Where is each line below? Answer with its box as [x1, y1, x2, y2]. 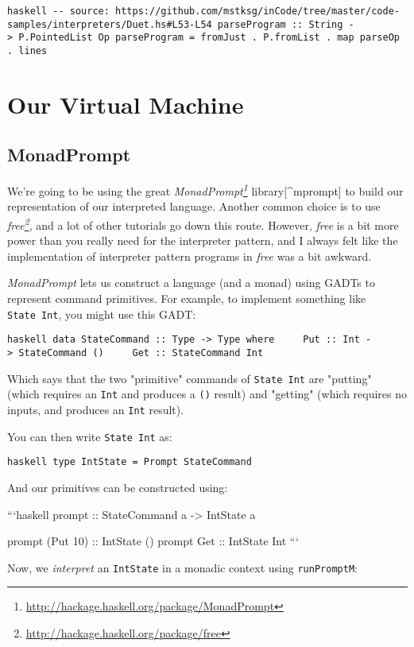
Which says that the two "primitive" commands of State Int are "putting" [7, 370, 372, 386]
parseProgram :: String [217, 18, 343, 30]
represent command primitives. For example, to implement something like [7, 290, 366, 307]
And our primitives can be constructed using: [7, 478, 228, 495]
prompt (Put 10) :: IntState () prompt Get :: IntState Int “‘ [7, 533, 300, 549]
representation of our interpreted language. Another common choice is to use [7, 198, 381, 215]
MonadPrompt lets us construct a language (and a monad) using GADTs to [7, 274, 375, 291]
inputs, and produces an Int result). [7, 401, 184, 417]
